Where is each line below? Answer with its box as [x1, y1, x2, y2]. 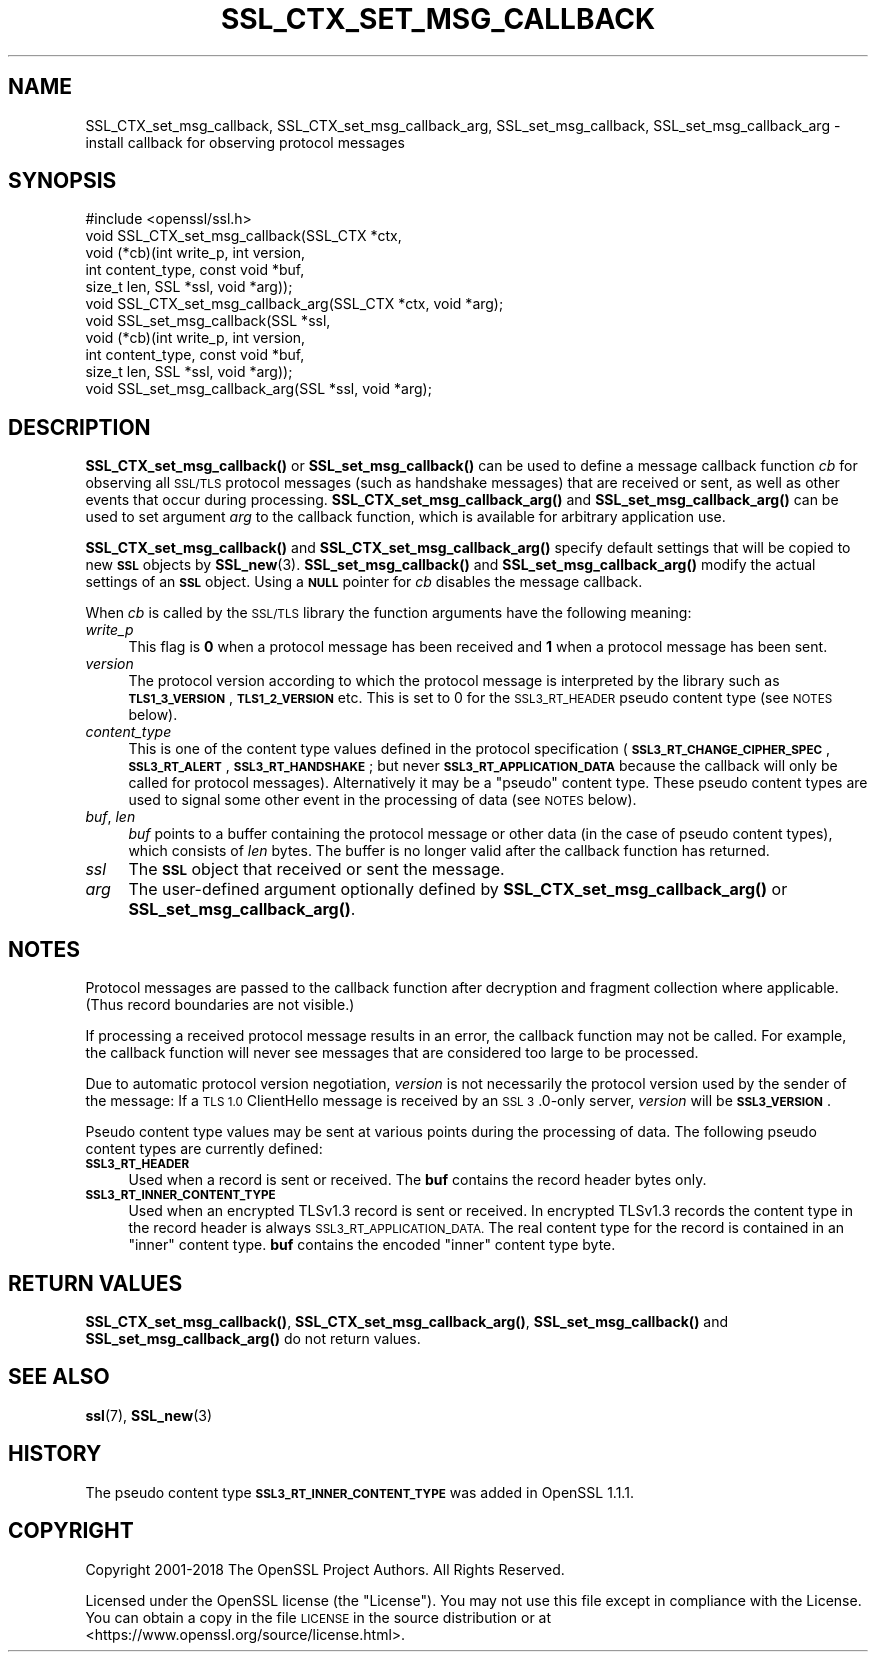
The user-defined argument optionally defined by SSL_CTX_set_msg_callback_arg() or [128, 879, 788, 900]
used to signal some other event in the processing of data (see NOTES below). [128, 791, 637, 809]
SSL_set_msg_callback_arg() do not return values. [85, 1329, 421, 1347]
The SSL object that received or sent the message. [128, 859, 505, 880]
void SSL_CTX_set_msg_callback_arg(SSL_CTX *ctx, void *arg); [85, 295, 504, 313]
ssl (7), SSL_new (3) [85, 1406, 213, 1424]
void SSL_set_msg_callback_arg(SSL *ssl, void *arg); [85, 380, 432, 398]
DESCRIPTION [8, 414, 151, 440]
